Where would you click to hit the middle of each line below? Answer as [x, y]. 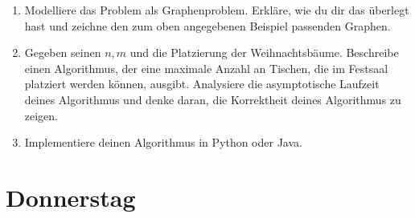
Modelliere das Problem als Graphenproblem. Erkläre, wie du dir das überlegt [217, 10]
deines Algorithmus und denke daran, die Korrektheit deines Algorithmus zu [213, 99]
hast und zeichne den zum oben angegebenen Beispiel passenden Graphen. [207, 25]
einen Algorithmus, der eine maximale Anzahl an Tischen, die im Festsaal [206, 68]
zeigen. [41, 115]
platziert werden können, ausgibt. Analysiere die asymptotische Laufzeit [202, 84]
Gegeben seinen [63, 52]
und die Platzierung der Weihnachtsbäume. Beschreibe [264, 52]
